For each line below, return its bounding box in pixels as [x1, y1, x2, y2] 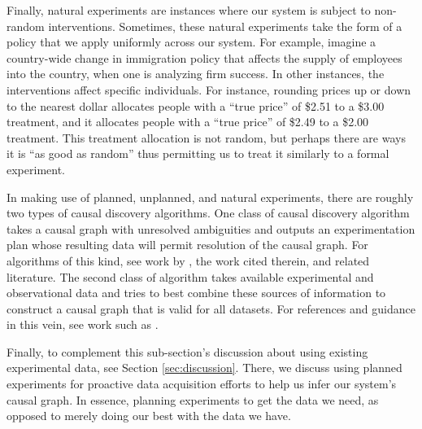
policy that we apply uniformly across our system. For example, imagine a [7, 33, 376, 50]
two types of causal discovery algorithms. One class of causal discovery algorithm [7, 204, 410, 221]
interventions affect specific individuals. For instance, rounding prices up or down [7, 81, 411, 98]
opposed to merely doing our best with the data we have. [7, 407, 291, 424]
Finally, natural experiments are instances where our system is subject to [7, 2, 371, 18]
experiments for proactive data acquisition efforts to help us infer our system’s [7, 375, 397, 392]
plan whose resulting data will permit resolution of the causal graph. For [7, 236, 368, 253]
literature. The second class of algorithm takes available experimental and [7, 268, 374, 285]
